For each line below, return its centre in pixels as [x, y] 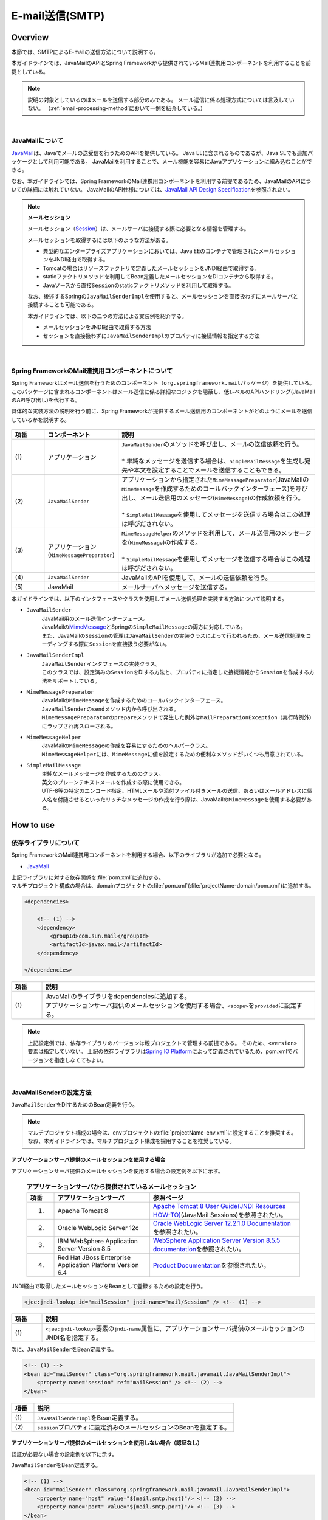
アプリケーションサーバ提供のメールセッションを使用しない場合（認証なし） [107, 1443]
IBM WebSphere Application [97, 1241]
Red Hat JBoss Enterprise [94, 1257]
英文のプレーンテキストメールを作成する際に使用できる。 [113, 782]
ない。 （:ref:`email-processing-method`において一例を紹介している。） [117, 108]
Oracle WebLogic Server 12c [98, 1228]
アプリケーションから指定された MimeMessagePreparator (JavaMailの [215, 480]
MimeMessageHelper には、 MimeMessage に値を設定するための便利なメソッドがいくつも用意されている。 [174, 754]
